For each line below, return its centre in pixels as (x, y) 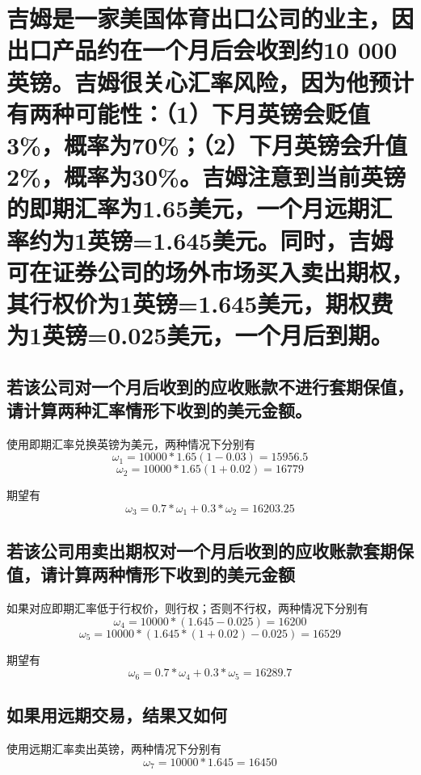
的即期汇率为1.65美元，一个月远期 (188, 208)
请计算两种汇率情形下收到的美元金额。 (159, 410)
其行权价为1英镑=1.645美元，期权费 (200, 303)
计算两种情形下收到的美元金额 (176, 574)
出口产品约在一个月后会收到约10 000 (202, 50)
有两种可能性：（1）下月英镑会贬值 (189, 113)
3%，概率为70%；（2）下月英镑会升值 (207, 144)
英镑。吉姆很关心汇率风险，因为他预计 (210, 81)
